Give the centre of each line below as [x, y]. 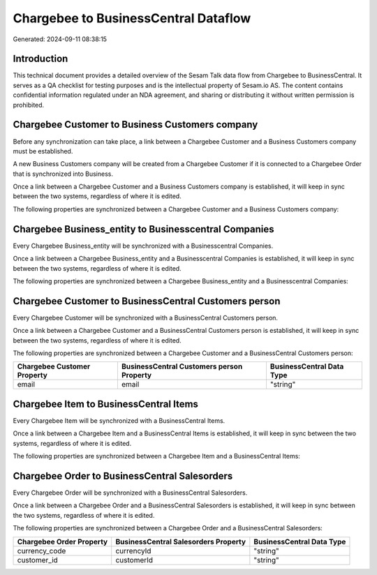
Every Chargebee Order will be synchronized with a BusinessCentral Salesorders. [130, 493]
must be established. [43, 151]
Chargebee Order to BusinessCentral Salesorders [123, 476]
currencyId [133, 551]
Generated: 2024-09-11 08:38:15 [60, 39]
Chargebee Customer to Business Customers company [135, 125]
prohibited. [29, 105]
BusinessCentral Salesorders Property [181, 542]
